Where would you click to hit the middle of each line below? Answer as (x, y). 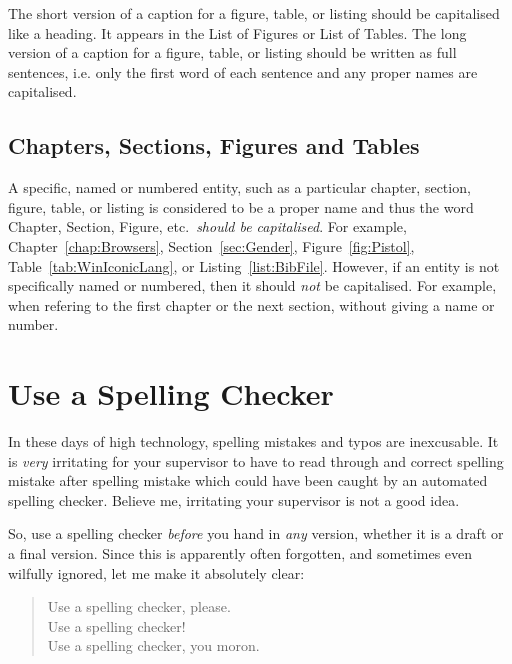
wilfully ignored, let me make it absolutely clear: (156, 572)
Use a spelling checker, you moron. (153, 645)
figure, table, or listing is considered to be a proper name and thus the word (241, 206)
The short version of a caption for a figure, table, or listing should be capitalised (254, 13)
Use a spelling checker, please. (139, 606)
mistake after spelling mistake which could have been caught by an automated (248, 480)
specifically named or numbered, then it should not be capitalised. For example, (252, 285)
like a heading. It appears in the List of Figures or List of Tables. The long (237, 32)
